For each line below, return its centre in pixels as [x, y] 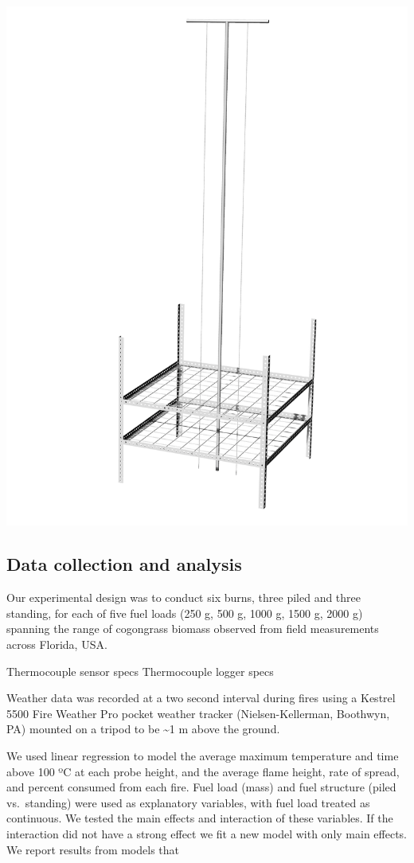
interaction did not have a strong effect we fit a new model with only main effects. [207, 833]
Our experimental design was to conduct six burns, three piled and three [184, 597]
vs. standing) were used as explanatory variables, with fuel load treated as [188, 802]
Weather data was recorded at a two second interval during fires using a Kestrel [201, 698]
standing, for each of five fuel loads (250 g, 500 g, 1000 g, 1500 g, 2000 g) [185, 613]
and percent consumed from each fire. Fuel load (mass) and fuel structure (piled [201, 787]
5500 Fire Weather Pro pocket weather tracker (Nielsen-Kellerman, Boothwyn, [198, 713]
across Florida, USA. [57, 644]
